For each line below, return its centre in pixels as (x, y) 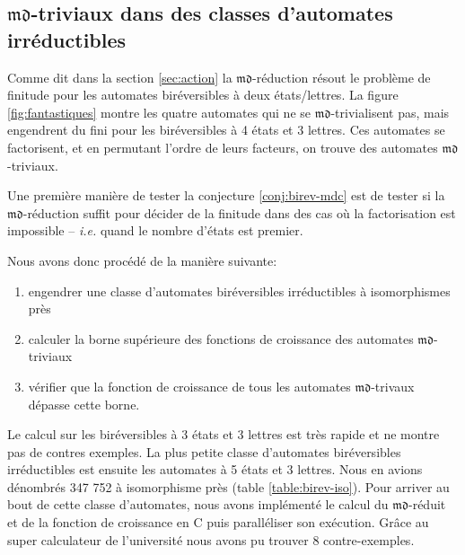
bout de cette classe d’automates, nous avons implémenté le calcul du (198, 504)
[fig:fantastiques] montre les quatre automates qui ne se (159, 112)
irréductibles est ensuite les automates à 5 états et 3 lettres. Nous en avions (215, 469)
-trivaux (393, 386)
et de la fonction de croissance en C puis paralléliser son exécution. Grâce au (218, 522)
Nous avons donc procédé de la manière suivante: (142, 260)
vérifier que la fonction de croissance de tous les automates (189, 386)
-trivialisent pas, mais (390, 112)
